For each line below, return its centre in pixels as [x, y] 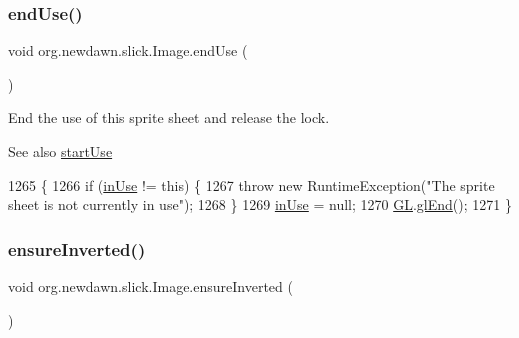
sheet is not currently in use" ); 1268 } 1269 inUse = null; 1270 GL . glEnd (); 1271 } [260, 204]
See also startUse [60, 151]
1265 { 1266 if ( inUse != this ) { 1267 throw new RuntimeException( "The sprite [251, 184]
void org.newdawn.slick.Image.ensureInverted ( [150, 286]
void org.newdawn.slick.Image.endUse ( [128, 50]
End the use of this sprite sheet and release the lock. [169, 117]
